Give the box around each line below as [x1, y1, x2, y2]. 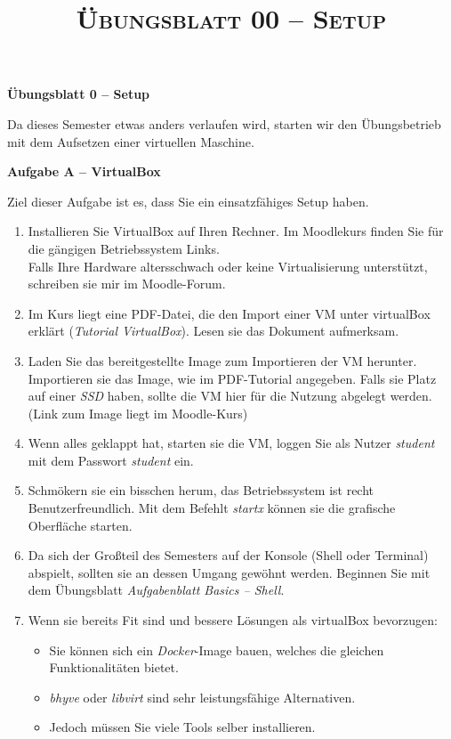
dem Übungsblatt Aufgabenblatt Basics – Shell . [28, 581, 285, 599]
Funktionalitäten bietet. [49, 658, 179, 677]
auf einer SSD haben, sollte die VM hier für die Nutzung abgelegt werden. [28, 386, 432, 405]
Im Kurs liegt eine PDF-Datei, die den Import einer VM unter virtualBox [28, 304, 431, 322]
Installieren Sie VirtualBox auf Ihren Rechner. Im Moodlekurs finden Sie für [28, 222, 444, 240]
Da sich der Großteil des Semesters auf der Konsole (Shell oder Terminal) [28, 546, 429, 564]
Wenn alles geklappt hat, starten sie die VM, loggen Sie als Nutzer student [28, 434, 435, 452]
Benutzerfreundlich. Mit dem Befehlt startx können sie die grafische [28, 499, 396, 517]
